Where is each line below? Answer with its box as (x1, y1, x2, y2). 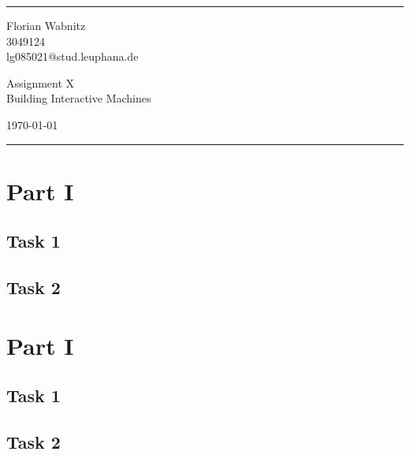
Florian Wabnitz (6, 17, 86, 33)
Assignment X (6, 74, 75, 91)
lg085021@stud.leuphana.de (6, 48, 139, 65)
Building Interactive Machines (6, 90, 151, 106)
